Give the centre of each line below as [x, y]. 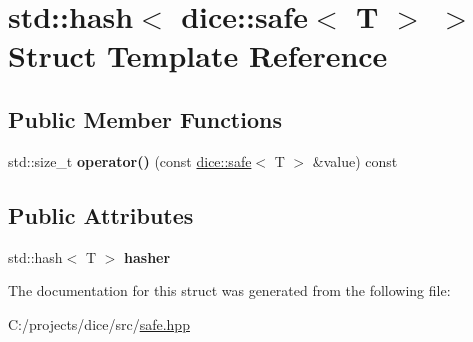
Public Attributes [101, 214]
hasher [147, 256]
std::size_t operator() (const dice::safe [130, 160]
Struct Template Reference [198, 55]
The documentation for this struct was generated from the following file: [229, 290]
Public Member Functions [145, 118]
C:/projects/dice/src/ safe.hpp [99, 323]
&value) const [355, 160]
